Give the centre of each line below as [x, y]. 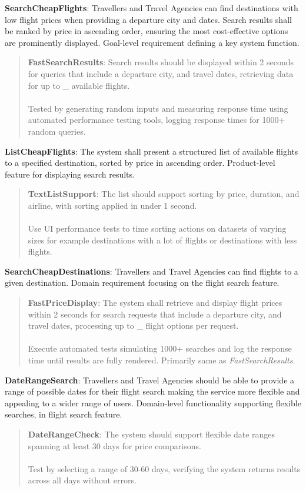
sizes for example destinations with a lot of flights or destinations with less [162, 240]
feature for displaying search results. [70, 174]
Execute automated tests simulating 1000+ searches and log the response [160, 348]
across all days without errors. [82, 480]
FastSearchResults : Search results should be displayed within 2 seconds [161, 62]
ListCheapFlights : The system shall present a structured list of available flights [152, 151]
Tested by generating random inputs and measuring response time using [158, 108]
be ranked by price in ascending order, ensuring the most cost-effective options [147, 31]
